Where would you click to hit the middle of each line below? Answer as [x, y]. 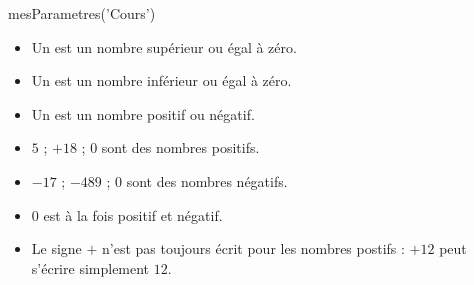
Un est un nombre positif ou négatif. [143, 113]
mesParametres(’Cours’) [82, 13]
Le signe [56, 248]
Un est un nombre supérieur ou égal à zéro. [164, 46]
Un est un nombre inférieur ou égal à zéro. [161, 80]
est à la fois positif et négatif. [133, 214]
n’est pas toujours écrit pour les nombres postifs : [253, 248]
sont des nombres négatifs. [207, 180]
